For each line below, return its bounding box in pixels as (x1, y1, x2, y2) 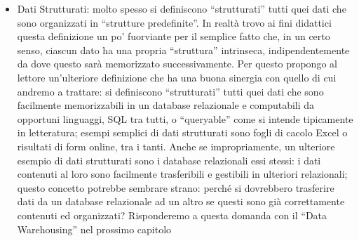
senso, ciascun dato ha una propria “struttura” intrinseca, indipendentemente (17, 42, 350, 57)
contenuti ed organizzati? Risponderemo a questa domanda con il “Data (17, 207, 327, 222)
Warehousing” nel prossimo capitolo (17, 221, 172, 236)
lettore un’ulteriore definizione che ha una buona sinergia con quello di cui (17, 70, 337, 84)
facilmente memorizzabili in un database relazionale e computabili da (17, 98, 315, 112)
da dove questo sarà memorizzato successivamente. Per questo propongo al (17, 56, 337, 71)
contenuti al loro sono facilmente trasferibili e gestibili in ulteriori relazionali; (17, 167, 348, 181)
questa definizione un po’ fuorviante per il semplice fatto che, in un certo (17, 29, 330, 44)
